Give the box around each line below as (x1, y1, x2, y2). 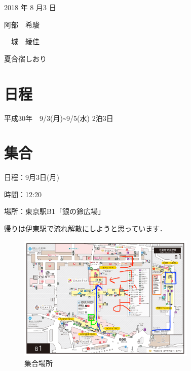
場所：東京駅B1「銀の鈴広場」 (4, 206, 105, 217)
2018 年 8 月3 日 (4, 2, 56, 12)
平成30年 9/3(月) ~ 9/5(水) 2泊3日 (4, 112, 113, 123)
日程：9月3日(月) (4, 172, 59, 182)
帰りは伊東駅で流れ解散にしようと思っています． (4, 223, 167, 234)
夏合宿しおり (4, 53, 47, 64)
